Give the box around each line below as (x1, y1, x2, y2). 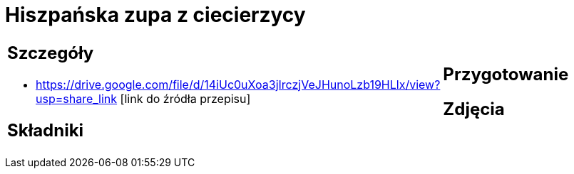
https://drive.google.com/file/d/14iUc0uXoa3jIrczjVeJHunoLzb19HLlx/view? (36, 77, 441, 92)
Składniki (7, 119, 84, 141)
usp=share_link (36, 91, 118, 106)
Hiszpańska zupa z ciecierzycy (5, 3, 306, 27)
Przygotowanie (443, 63, 569, 85)
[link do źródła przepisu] (120, 91, 251, 106)
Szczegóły (7, 42, 94, 63)
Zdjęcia (443, 98, 505, 119)
